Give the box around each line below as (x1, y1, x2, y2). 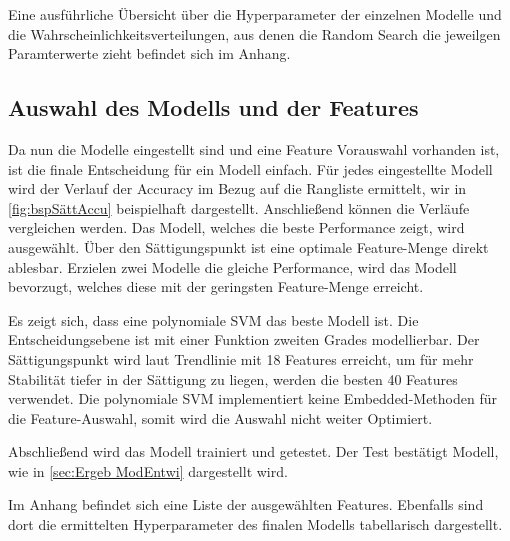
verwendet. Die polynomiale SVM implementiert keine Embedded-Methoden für (8, 388, 497, 409)
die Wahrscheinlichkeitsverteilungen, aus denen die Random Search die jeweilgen (8, 23, 501, 44)
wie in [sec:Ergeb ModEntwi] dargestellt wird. (8, 460, 288, 481)
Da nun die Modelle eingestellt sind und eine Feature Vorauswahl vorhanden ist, (8, 138, 500, 159)
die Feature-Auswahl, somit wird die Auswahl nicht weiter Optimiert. (8, 407, 433, 428)
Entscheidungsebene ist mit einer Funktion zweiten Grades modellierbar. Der (8, 329, 480, 350)
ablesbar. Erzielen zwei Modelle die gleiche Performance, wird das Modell (8, 256, 457, 277)
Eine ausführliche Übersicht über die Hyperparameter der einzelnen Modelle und (8, 4, 502, 24)
